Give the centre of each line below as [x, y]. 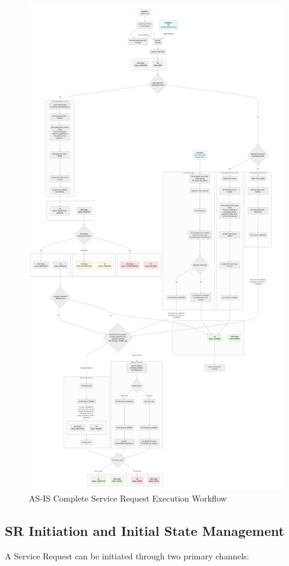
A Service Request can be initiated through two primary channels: [127, 555]
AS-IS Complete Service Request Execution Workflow [128, 498]
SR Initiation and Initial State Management [145, 531]
